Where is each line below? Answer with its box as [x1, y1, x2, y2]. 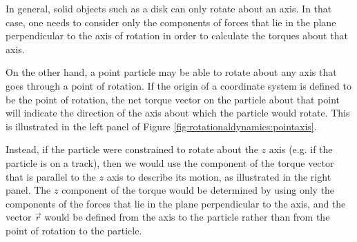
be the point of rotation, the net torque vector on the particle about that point [6, 92, 340, 106]
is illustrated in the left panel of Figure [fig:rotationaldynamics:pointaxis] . [6, 119, 317, 133]
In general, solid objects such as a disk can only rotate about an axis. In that [6, 1, 332, 15]
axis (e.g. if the [269, 142, 333, 157]
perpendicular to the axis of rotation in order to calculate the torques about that [6, 28, 348, 43]
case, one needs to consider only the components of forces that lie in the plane [6, 14, 336, 29]
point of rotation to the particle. [6, 223, 142, 237]
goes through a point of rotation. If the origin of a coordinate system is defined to [6, 78, 351, 92]
